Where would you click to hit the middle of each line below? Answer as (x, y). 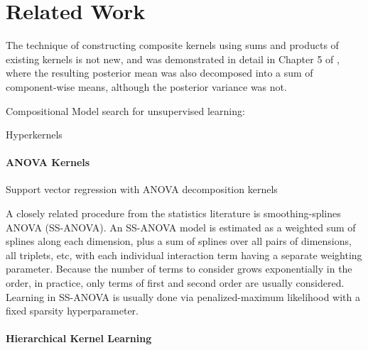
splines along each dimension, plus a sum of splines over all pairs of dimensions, (179, 241)
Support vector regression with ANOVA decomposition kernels (142, 189)
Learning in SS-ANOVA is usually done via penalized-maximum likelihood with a (183, 296)
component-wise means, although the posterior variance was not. (146, 86)
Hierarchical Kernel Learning (79, 338)
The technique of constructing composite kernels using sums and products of (172, 45)
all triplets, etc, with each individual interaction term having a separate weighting (184, 255)
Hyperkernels (34, 135)
